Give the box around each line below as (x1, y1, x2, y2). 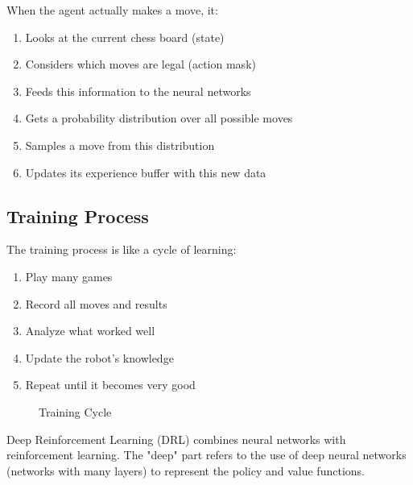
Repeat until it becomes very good (25, 376, 196, 393)
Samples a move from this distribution (25, 136, 215, 153)
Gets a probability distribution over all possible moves (25, 110, 293, 126)
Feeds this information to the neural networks (25, 82, 251, 99)
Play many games (25, 267, 113, 284)
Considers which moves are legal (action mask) (25, 56, 256, 73)
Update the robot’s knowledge (25, 349, 174, 366)
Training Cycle (39, 403, 112, 420)
